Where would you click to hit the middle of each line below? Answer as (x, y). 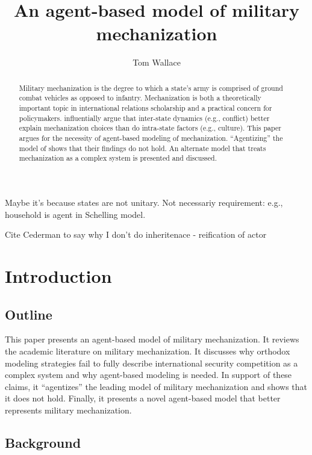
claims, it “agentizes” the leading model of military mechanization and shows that (156, 386)
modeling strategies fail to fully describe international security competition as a (151, 363)
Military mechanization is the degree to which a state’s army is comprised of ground (151, 88)
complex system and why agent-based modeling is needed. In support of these (148, 375)
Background (43, 442)
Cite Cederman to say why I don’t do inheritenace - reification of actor (136, 234)
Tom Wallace (157, 62)
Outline (29, 314)
